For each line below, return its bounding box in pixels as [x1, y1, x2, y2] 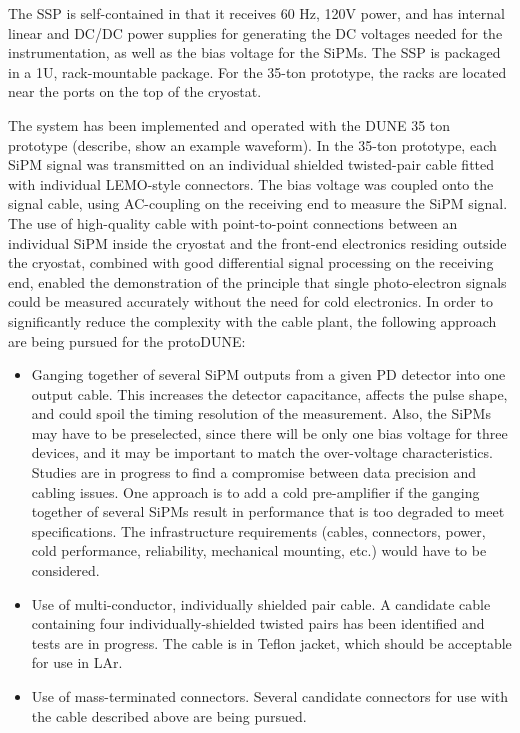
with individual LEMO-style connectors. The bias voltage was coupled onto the [8, 173, 494, 194]
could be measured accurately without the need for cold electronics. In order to [8, 291, 493, 312]
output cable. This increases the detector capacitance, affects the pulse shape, [31, 383, 508, 404]
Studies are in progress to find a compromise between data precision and [31, 462, 477, 483]
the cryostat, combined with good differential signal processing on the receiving [8, 252, 494, 273]
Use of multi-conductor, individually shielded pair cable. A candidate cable [31, 593, 491, 614]
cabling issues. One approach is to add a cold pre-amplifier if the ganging [31, 481, 480, 502]
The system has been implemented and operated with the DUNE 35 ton [8, 114, 451, 135]
